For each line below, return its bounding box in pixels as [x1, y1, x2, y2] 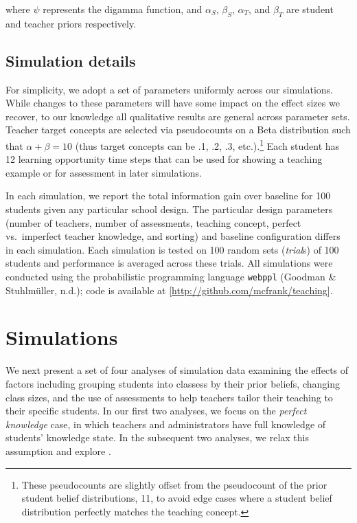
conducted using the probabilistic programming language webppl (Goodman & [5, 269, 336, 283]
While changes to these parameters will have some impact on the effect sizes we [5, 96, 340, 110]
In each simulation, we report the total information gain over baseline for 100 [5, 188, 331, 203]
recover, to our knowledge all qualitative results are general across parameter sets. [5, 109, 350, 123]
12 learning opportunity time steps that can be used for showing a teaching [5, 152, 323, 166]
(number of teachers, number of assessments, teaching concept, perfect [5, 215, 301, 230]
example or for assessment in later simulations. [5, 165, 202, 179]
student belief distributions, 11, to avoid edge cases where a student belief [21, 491, 332, 505]
